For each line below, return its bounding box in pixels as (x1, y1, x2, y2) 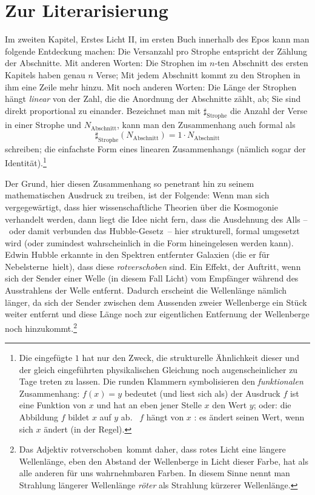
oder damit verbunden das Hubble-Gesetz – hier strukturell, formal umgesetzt (8, 224, 300, 237)
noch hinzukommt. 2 (5, 320, 78, 334)
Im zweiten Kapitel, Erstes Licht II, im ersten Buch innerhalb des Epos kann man (5, 33, 310, 45)
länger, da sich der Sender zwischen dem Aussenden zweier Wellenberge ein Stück (5, 295, 307, 308)
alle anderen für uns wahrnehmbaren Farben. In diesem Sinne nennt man (19, 466, 290, 479)
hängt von (146, 411, 184, 423)
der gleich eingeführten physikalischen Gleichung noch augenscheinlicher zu (19, 363, 298, 375)
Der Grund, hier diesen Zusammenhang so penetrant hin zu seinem (5, 177, 254, 189)
